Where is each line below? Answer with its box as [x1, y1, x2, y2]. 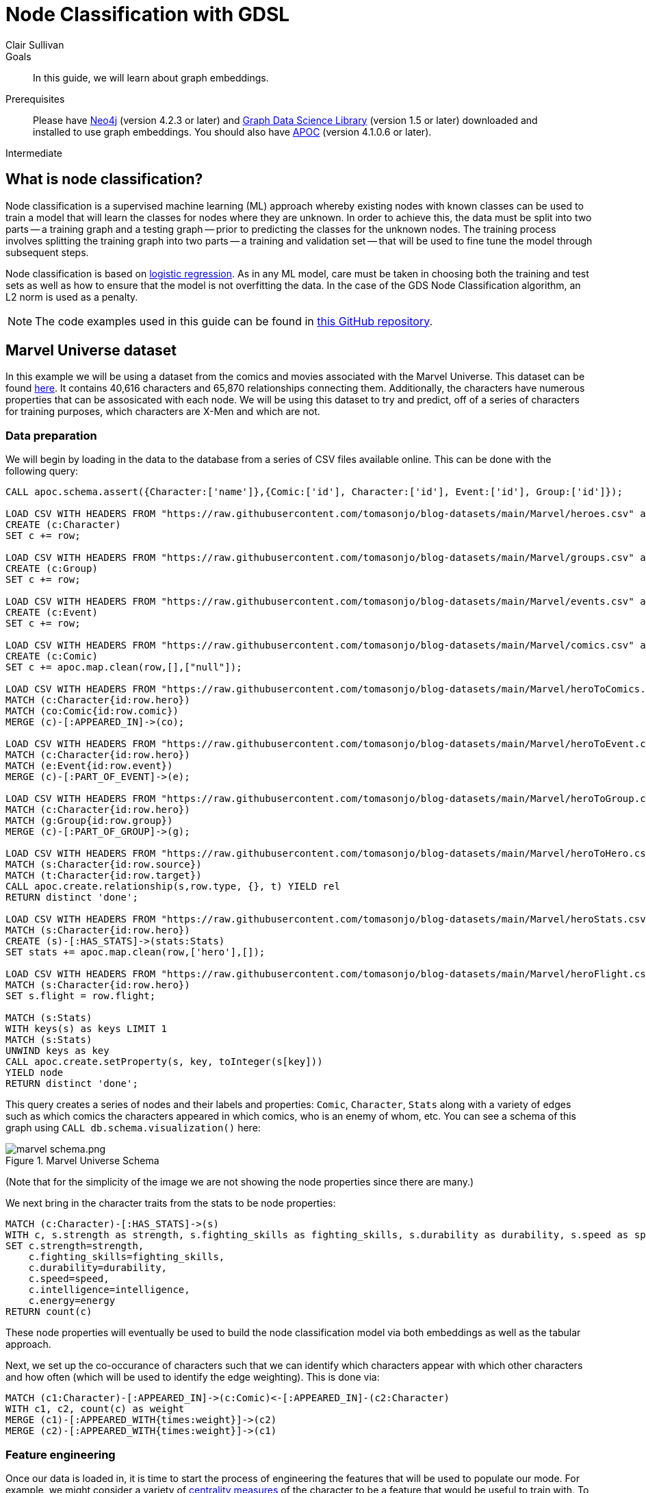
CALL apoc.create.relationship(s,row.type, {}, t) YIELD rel [5, 881, 340, 892]
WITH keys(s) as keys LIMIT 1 [5, 1023, 168, 1035]
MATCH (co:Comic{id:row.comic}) [5, 705, 179, 717]
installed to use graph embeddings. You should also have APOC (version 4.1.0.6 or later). [33, 125, 432, 138]
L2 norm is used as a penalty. [5, 290, 138, 303]
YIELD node [5, 1067, 64, 1079]
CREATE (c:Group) [5, 563, 98, 575]
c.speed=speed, [28, 1273, 109, 1285]
